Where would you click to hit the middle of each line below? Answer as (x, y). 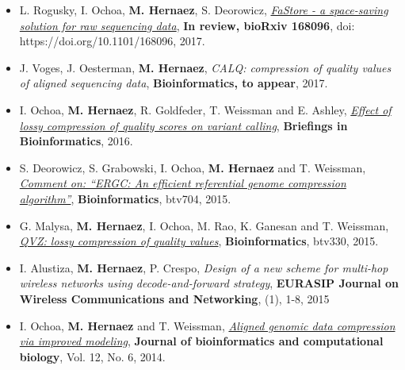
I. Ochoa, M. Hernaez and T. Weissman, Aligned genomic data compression (207, 325)
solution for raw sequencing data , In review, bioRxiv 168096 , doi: (187, 25)
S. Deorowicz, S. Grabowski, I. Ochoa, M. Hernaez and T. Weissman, (193, 167)
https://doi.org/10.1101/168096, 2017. (112, 41)
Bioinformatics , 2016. (76, 141)
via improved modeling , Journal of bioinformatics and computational (201, 341)
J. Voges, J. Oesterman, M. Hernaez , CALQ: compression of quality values (205, 67)
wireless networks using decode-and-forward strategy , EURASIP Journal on (209, 283)
